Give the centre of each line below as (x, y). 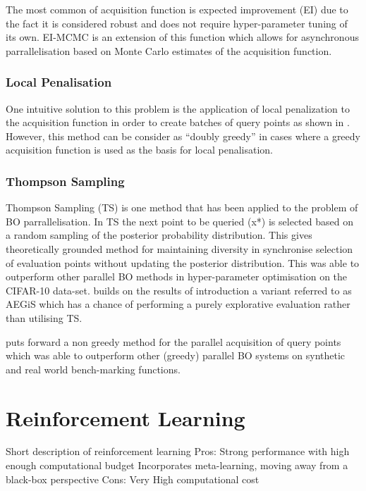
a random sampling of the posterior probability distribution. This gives (159, 235)
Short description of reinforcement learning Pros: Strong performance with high (178, 451)
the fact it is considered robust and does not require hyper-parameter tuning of (177, 23)
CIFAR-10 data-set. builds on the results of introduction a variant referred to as (179, 290)
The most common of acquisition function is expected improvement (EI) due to (177, 9)
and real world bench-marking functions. (93, 369)
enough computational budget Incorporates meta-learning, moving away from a (177, 465)
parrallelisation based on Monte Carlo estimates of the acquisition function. (169, 50)
